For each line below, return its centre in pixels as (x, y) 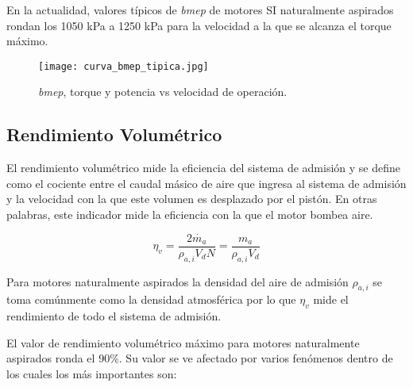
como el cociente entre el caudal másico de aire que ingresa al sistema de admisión (206, 183)
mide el (331, 299)
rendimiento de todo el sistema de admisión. (114, 316)
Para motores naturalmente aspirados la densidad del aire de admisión (178, 281)
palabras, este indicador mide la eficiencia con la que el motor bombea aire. (190, 215)
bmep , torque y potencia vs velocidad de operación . (163, 92)
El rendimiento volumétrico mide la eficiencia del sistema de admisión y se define (203, 168)
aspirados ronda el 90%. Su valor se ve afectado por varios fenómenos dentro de (200, 358)
